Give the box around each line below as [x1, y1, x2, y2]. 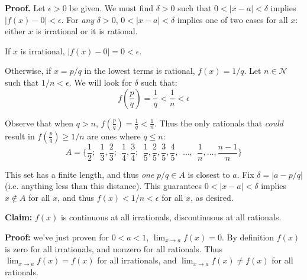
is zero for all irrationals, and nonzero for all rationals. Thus [5, 242, 223, 255]
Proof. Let [5, 2, 46, 14]
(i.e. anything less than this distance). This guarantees [5, 180, 202, 192]
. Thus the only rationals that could [154, 116, 283, 129]
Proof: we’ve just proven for [5, 231, 109, 243]
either [5, 25, 26, 37]
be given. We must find [69, 2, 153, 14]
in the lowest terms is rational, [84, 64, 195, 77]
